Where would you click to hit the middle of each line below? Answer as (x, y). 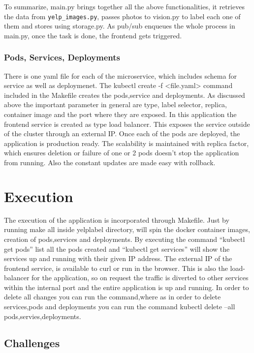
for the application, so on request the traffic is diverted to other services (140, 278)
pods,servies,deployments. (43, 316)
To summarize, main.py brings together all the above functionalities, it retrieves (124, 6)
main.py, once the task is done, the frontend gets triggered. (93, 35)
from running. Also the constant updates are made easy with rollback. (110, 162)
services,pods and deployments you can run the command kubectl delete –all (120, 307)
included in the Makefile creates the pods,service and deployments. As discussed (125, 95)
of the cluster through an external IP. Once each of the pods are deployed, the (122, 133)
